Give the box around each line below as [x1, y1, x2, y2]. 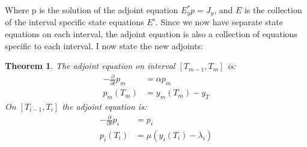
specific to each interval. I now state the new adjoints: [5, 39, 204, 52]
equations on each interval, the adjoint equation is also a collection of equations [5, 28, 297, 40]
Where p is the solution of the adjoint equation [5, 4, 178, 16]
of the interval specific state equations [5, 16, 144, 28]
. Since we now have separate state [155, 16, 283, 28]
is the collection [244, 4, 302, 16]
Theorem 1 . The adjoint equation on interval [5, 59, 175, 72]
